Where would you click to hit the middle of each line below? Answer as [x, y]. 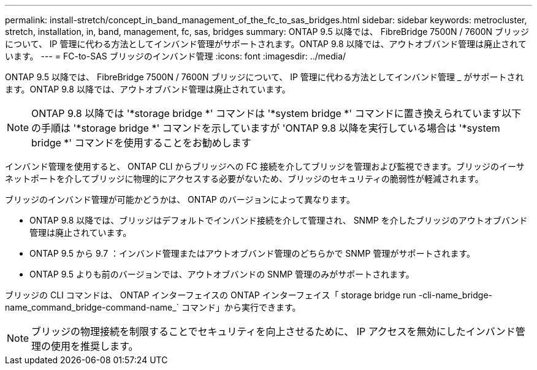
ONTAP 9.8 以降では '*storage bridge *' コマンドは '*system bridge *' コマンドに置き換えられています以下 [276, 113]
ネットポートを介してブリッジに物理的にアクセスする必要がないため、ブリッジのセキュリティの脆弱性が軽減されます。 [244, 179]
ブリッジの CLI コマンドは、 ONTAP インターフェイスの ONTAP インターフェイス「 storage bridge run [211, 295]
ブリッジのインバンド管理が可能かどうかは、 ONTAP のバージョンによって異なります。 [180, 199]
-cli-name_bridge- [455, 295]
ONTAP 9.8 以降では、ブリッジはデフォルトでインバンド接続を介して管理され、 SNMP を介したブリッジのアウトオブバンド [279, 220]
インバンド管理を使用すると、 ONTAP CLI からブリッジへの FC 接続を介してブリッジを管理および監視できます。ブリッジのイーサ [265, 166]
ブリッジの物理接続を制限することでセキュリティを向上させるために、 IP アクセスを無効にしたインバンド [273, 331]
